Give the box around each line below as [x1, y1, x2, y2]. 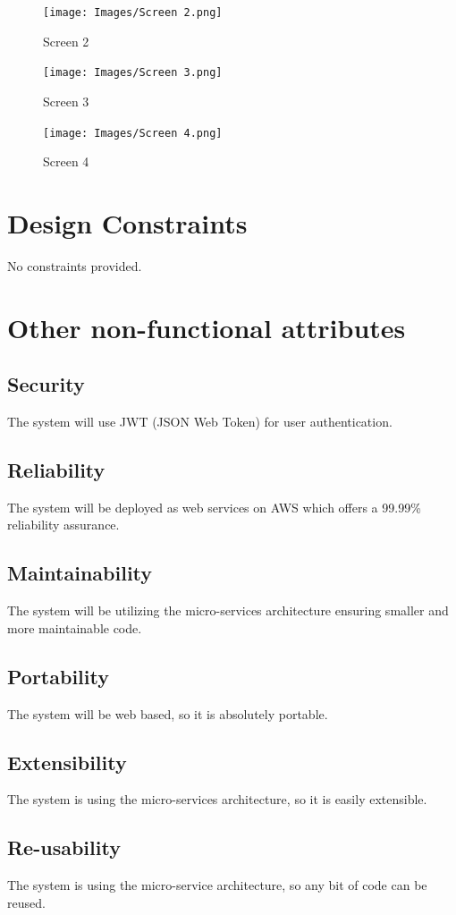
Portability [7, 662, 109, 690]
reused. [7, 893, 46, 911]
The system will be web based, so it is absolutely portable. [7, 704, 328, 723]
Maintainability [7, 559, 153, 587]
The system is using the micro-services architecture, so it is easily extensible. [7, 790, 427, 809]
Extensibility [7, 748, 127, 775]
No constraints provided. [7, 256, 142, 275]
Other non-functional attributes [7, 309, 406, 345]
